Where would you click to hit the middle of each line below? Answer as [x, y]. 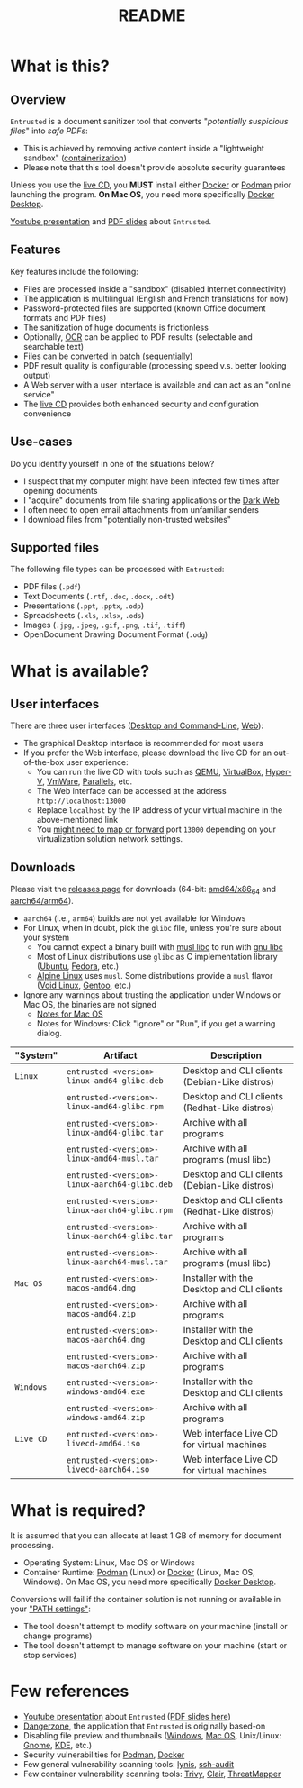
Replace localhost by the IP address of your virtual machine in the [160, 810]
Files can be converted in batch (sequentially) [108, 356]
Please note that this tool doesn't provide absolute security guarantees [154, 167]
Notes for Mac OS [70, 1014]
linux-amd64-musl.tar [113, 1159]
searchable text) [53, 346]
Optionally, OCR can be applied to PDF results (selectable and [138, 337]
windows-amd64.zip [106, 1418]
